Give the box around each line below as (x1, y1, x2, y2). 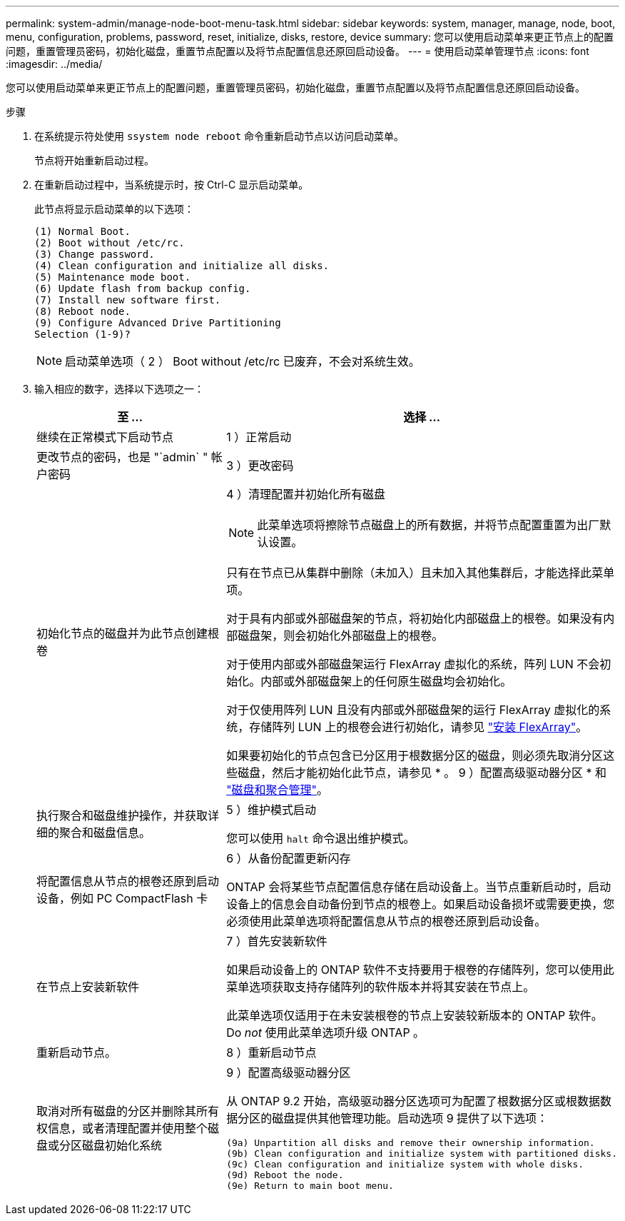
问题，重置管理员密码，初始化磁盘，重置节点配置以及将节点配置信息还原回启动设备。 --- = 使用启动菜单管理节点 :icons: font (6, 45, 589, 57)
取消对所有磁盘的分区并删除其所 (36, 1103, 208, 1118)
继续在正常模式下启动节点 (36, 430, 174, 444)
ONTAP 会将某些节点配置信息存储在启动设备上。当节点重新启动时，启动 (226, 880, 611, 894)
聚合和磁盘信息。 (59, 825, 151, 840)
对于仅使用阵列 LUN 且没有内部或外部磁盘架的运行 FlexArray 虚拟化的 (226, 703, 600, 717)
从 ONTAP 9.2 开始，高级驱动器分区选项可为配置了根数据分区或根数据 (226, 1094, 601, 1108)
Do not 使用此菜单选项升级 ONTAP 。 (226, 1025, 425, 1040)
